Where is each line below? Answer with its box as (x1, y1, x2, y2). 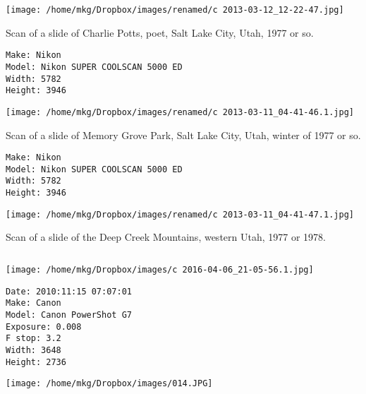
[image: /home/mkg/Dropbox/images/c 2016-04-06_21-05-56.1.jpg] (6, 265, 314, 275)
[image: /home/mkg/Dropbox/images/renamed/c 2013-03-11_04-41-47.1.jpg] (6, 209, 354, 220)
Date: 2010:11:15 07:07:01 (6, 286, 132, 297)
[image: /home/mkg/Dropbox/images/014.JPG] (6, 378, 213, 389)
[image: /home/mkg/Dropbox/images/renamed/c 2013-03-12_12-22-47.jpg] (6, 5, 344, 15)
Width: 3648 (6, 345, 61, 355)
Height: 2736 (6, 357, 66, 367)
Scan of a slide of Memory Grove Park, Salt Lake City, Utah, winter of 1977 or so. (6, 127, 361, 142)
